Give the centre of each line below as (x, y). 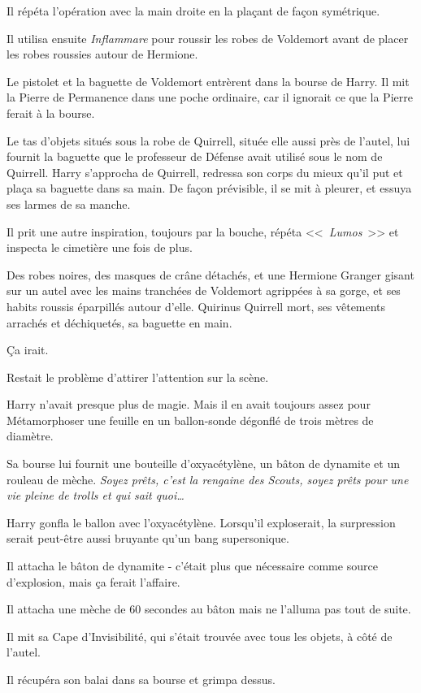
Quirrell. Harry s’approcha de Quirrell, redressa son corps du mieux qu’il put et (205, 172)
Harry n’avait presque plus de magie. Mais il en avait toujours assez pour (189, 404)
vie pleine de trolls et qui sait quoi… (95, 495)
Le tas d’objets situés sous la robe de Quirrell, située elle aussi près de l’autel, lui (208, 140)
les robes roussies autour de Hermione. (102, 54)
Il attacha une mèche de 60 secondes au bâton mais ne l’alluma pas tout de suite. (209, 609)
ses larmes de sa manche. (69, 204)
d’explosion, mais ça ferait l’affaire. (93, 581)
